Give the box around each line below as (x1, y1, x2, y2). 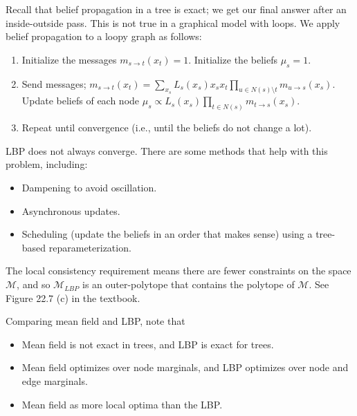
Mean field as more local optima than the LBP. (21, 397, 223, 411)
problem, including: (6, 157, 88, 171)
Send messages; (21, 76, 86, 91)
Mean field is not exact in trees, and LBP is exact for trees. (21, 337, 274, 351)
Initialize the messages (21, 52, 117, 66)
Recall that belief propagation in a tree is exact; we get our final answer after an (6, 2, 347, 16)
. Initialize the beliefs (188, 52, 277, 66)
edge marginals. (21, 374, 88, 388)
